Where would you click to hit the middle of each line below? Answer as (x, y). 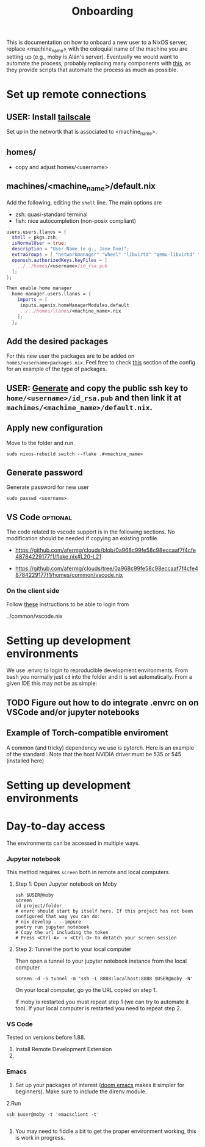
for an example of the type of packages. (57, 369)
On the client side (33, 591)
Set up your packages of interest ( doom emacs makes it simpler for (100, 1085)
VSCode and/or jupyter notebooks (73, 712)
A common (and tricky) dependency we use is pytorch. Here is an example (100, 747)
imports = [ (32, 300)
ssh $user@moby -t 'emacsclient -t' (53, 1114)
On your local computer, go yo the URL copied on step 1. (86, 990)
